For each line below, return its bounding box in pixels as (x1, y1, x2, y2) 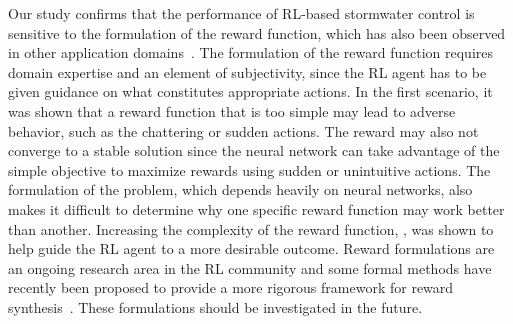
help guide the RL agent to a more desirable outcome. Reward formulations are (8, 238, 495, 259)
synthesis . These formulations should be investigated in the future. (8, 296, 423, 317)
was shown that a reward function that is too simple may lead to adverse (8, 100, 456, 121)
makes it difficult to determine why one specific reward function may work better (8, 198, 505, 219)
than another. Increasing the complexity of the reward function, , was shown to (8, 218, 494, 239)
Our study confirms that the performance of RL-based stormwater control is (8, 3, 475, 23)
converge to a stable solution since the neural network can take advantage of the (8, 140, 500, 161)
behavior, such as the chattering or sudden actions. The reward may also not (8, 120, 479, 141)
